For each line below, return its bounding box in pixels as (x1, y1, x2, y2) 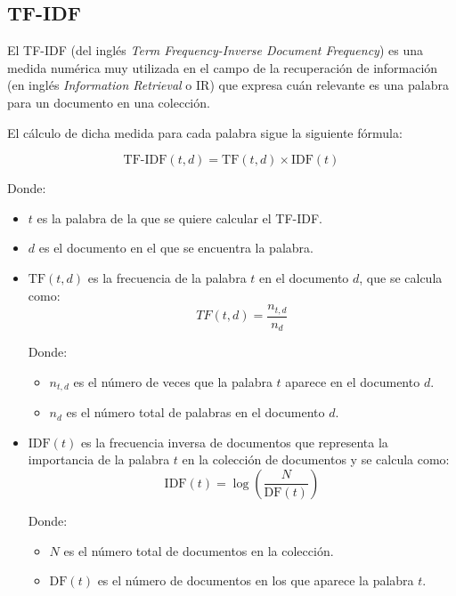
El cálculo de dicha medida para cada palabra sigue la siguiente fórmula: (7, 123, 403, 141)
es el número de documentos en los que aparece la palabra (97, 571, 414, 590)
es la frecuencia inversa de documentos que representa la (80, 432, 388, 451)
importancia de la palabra (28, 450, 170, 469)
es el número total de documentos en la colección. (63, 541, 334, 560)
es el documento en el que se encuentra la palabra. (38, 238, 313, 257)
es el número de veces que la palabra (73, 372, 273, 391)
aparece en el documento (285, 372, 420, 391)
